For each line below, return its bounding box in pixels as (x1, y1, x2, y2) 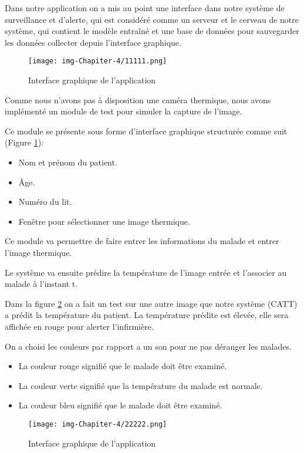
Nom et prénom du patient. (18, 156, 117, 168)
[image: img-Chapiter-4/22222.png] (28, 420, 167, 428)
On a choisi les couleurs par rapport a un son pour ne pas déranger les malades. (5, 340, 292, 352)
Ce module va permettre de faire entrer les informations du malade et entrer (5, 235, 279, 247)
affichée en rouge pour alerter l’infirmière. (5, 320, 154, 332)
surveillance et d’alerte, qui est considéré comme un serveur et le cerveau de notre (5, 13, 299, 25)
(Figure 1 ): (5, 136, 43, 148)
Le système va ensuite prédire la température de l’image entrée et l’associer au (5, 266, 287, 278)
